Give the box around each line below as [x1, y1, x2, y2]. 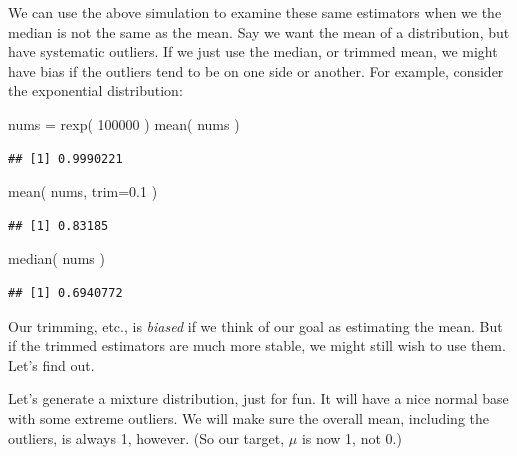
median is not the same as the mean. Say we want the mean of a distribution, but [8, 21, 510, 42]
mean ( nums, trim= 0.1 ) [8, 181, 158, 202]
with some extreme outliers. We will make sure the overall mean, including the [8, 407, 490, 428]
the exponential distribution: [8, 80, 183, 101]
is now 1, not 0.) [301, 427, 402, 448]
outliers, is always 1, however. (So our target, [8, 427, 285, 448]
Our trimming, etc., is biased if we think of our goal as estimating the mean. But [8, 315, 503, 336]
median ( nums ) [8, 248, 105, 269]
